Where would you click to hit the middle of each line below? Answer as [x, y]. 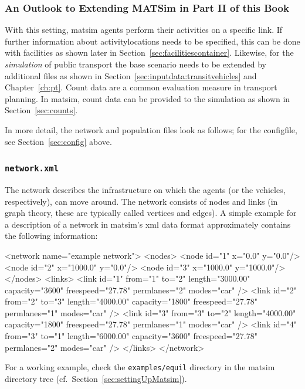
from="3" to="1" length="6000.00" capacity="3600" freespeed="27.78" [131, 336]
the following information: [51, 236]
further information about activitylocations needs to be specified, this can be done [152, 41]
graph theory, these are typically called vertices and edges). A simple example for [151, 213]
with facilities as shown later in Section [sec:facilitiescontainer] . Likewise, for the [149, 53]
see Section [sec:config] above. [58, 141]
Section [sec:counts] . [41, 110]
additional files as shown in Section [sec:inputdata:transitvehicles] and [131, 75]
